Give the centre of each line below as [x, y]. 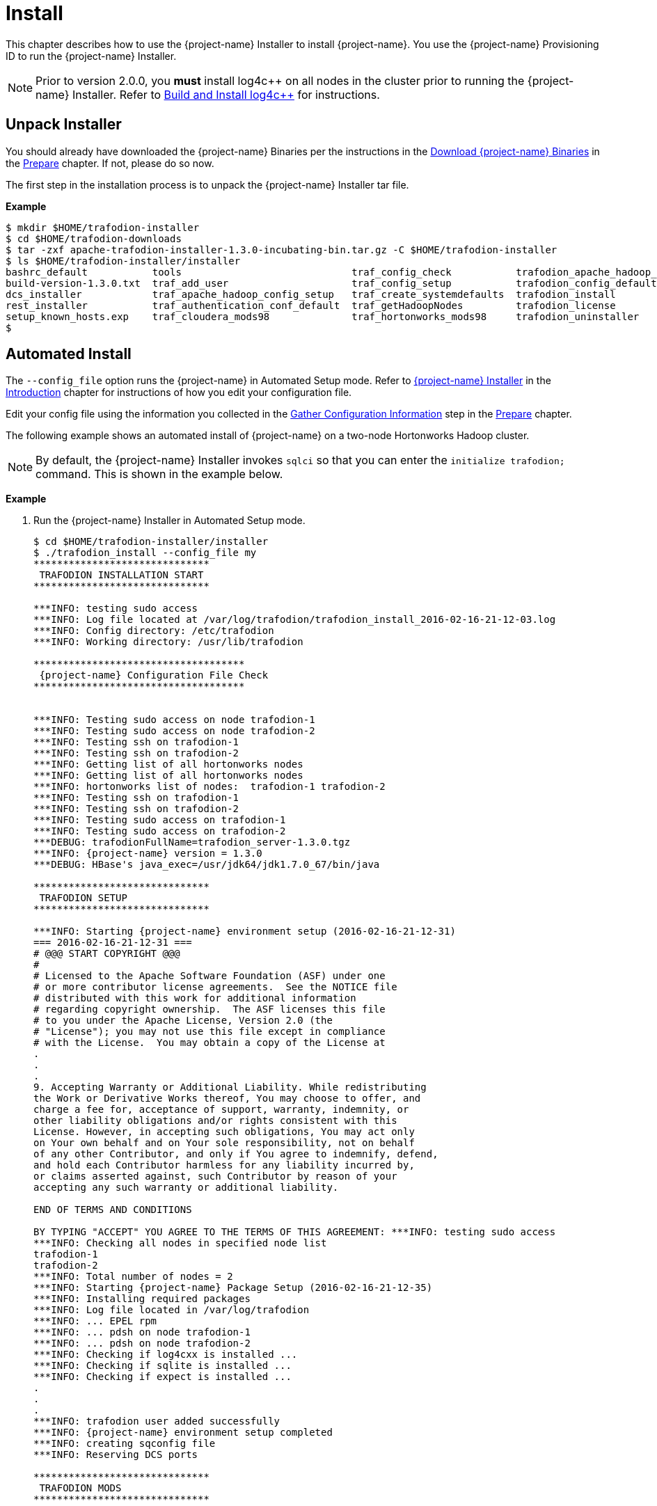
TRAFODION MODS [80, 1488]
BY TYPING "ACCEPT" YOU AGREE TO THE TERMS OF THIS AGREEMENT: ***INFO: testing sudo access [295, 1232]
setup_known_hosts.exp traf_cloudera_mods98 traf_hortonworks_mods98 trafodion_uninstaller [323, 316]
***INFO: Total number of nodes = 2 [133, 1277]
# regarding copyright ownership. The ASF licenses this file [209, 1009]
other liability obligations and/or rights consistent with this [215, 1121]
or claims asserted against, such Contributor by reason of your [215, 1176]
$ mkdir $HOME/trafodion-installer [103, 227]
